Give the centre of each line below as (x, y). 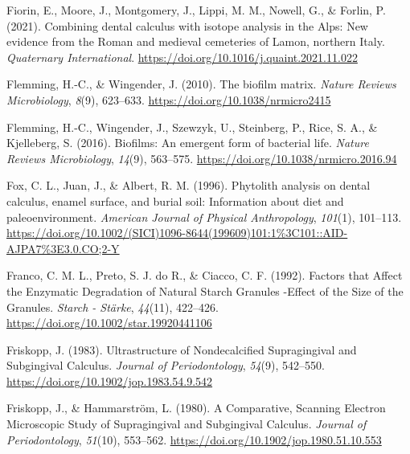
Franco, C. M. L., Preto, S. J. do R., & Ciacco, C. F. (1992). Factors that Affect (205, 275)
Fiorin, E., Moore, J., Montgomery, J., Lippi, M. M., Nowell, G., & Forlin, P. (196, 10)
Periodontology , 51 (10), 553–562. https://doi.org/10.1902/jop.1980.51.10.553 (194, 439)
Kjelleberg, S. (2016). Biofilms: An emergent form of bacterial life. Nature (188, 143)
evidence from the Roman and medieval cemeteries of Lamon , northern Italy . (196, 41)
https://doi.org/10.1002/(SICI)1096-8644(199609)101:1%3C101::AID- (177, 233)
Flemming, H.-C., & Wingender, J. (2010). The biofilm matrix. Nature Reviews (201, 84)
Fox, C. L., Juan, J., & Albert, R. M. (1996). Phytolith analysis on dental (189, 185)
